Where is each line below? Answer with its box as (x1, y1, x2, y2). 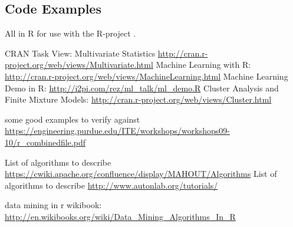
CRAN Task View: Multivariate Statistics (5, 47, 156, 59)
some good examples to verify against (5, 113, 140, 125)
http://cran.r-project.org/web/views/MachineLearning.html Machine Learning (5, 70, 288, 82)
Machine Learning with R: (156, 58, 251, 71)
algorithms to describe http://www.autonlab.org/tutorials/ (5, 179, 218, 191)
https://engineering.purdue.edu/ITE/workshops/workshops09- (5, 124, 230, 137)
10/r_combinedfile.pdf (5, 136, 85, 148)
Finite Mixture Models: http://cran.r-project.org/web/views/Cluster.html (5, 93, 272, 106)
